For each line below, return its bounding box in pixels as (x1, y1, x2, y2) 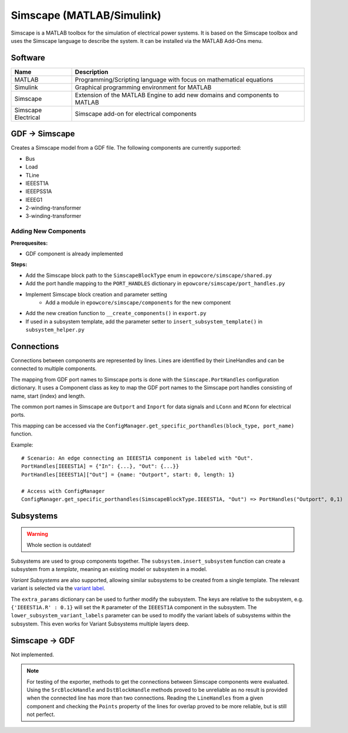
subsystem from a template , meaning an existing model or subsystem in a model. (11, 566, 208, 573)
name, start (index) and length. (11, 392, 86, 399)
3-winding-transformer (25, 212, 82, 219)
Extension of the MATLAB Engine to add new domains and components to (75, 91, 279, 99)
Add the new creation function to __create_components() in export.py (25, 310, 207, 317)
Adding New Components (11, 227, 86, 235)
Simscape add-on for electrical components (75, 109, 197, 117)
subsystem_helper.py (25, 326, 85, 333)
